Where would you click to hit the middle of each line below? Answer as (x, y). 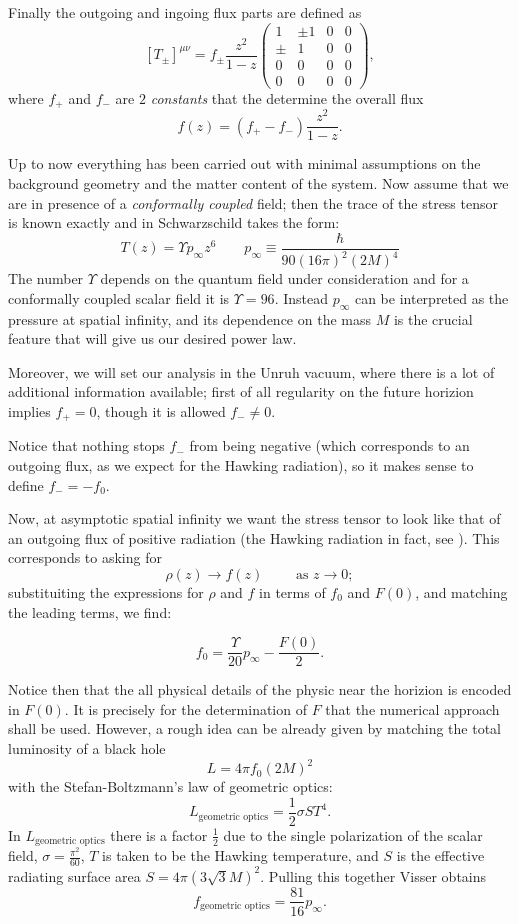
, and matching (461, 591)
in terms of (292, 591)
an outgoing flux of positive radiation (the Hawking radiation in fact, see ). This (254, 537)
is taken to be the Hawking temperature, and (240, 855)
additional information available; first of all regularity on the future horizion (241, 391)
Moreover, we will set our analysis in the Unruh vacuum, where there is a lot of (251, 371)
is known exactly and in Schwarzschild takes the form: (174, 222)
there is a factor (159, 834)
